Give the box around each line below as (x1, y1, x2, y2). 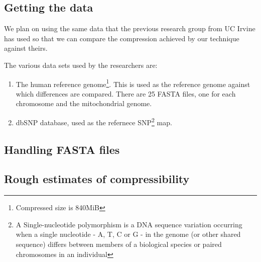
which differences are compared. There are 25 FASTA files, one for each (16, 88, 236, 99)
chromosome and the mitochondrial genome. (16, 98, 152, 109)
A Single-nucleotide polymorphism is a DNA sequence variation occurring (16, 219, 242, 229)
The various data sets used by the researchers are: (4, 59, 158, 70)
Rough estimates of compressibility (4, 171, 190, 187)
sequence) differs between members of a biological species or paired (16, 239, 222, 249)
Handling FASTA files (4, 141, 120, 157)
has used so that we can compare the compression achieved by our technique (4, 33, 239, 43)
